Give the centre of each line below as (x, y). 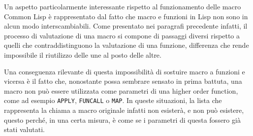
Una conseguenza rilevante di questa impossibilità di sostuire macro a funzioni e (125, 71)
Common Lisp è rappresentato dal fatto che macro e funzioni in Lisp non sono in (126, 16)
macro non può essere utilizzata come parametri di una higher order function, (121, 90)
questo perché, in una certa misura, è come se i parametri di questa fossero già (122, 119)
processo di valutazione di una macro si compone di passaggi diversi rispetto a (122, 35)
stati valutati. (24, 129)
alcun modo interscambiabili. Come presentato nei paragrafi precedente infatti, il (126, 26)
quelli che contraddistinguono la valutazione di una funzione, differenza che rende (126, 45)
